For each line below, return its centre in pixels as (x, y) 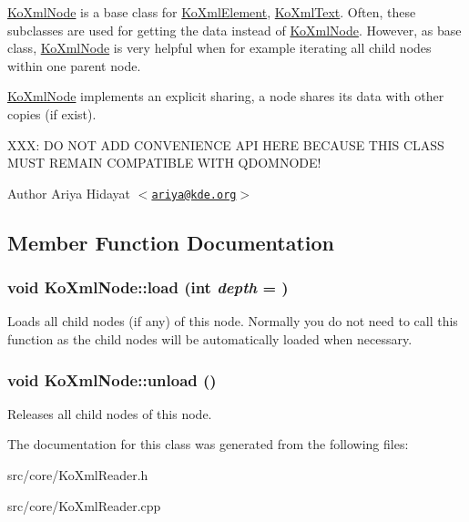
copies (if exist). (52, 113)
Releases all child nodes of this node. (110, 413)
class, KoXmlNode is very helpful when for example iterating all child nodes (219, 48)
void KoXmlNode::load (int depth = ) (148, 287)
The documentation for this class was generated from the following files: (208, 444)
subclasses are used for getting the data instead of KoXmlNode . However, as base (234, 30)
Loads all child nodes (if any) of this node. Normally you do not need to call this (233, 321)
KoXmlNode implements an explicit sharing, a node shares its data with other (226, 96)
